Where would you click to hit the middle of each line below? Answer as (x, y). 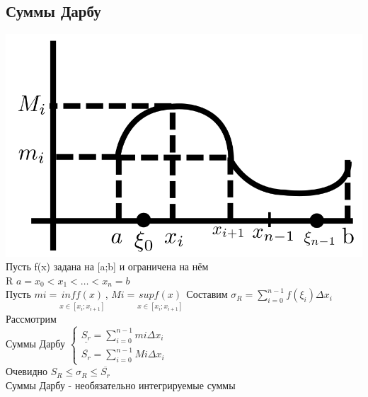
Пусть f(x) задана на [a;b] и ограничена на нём (107, 266)
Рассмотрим (31, 318)
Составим (207, 294)
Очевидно (27, 371)
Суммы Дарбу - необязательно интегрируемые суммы (121, 385)
